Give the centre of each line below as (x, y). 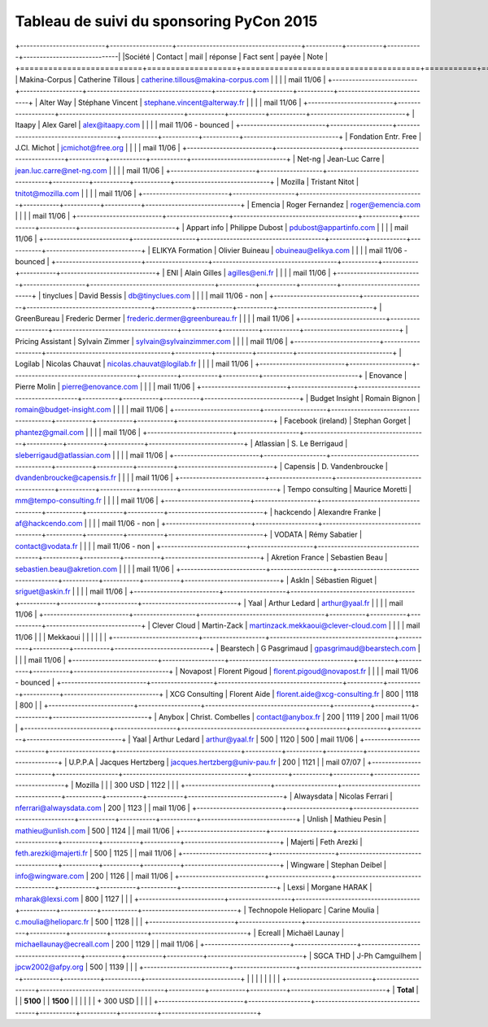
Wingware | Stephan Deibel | (338, 864)
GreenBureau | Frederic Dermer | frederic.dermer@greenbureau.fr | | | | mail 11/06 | (155, 318)
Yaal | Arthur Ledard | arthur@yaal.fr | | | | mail (326, 603)
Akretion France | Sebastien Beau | (329, 558)
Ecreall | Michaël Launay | (301, 933)
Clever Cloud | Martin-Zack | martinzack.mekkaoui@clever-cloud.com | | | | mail (286, 625)
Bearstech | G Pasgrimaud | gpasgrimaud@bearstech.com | (320, 648)
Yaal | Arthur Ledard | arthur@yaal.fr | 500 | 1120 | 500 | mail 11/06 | (245, 739)
